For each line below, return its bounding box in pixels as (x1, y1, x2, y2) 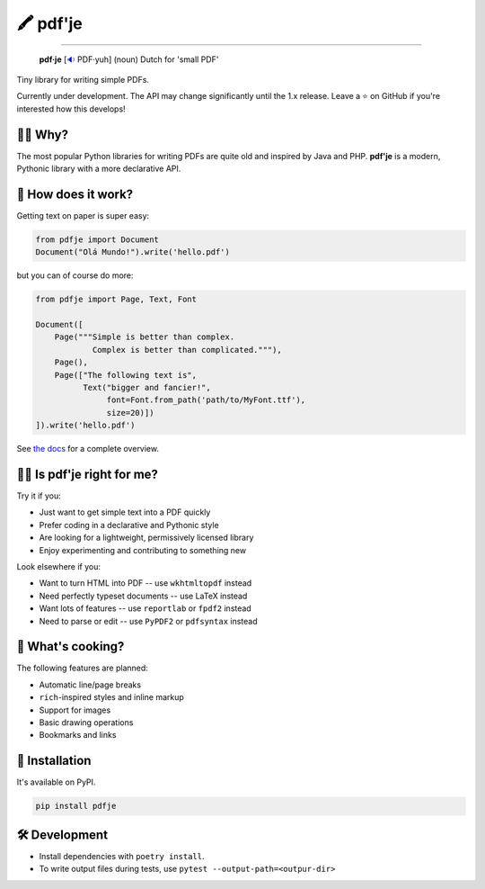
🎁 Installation (16, 753, 92, 768)
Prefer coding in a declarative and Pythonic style (39, 519, 219, 530)
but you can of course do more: (16, 270, 134, 281)
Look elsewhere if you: (16, 561, 101, 572)
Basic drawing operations (39, 717, 134, 728)
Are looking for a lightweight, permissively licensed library (39, 532, 254, 543)
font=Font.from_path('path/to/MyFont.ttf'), (106, 395, 306, 405)
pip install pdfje (35, 801, 117, 812)
